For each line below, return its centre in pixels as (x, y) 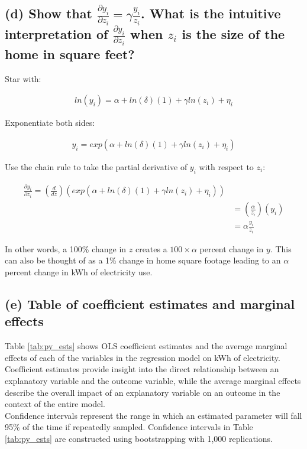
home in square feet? (70, 53)
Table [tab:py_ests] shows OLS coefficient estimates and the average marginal (146, 346)
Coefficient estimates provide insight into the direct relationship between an (142, 369)
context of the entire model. (55, 404)
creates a (151, 248)
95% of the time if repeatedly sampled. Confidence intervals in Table (129, 427)
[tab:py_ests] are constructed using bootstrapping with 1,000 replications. (139, 438)
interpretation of (56, 34)
